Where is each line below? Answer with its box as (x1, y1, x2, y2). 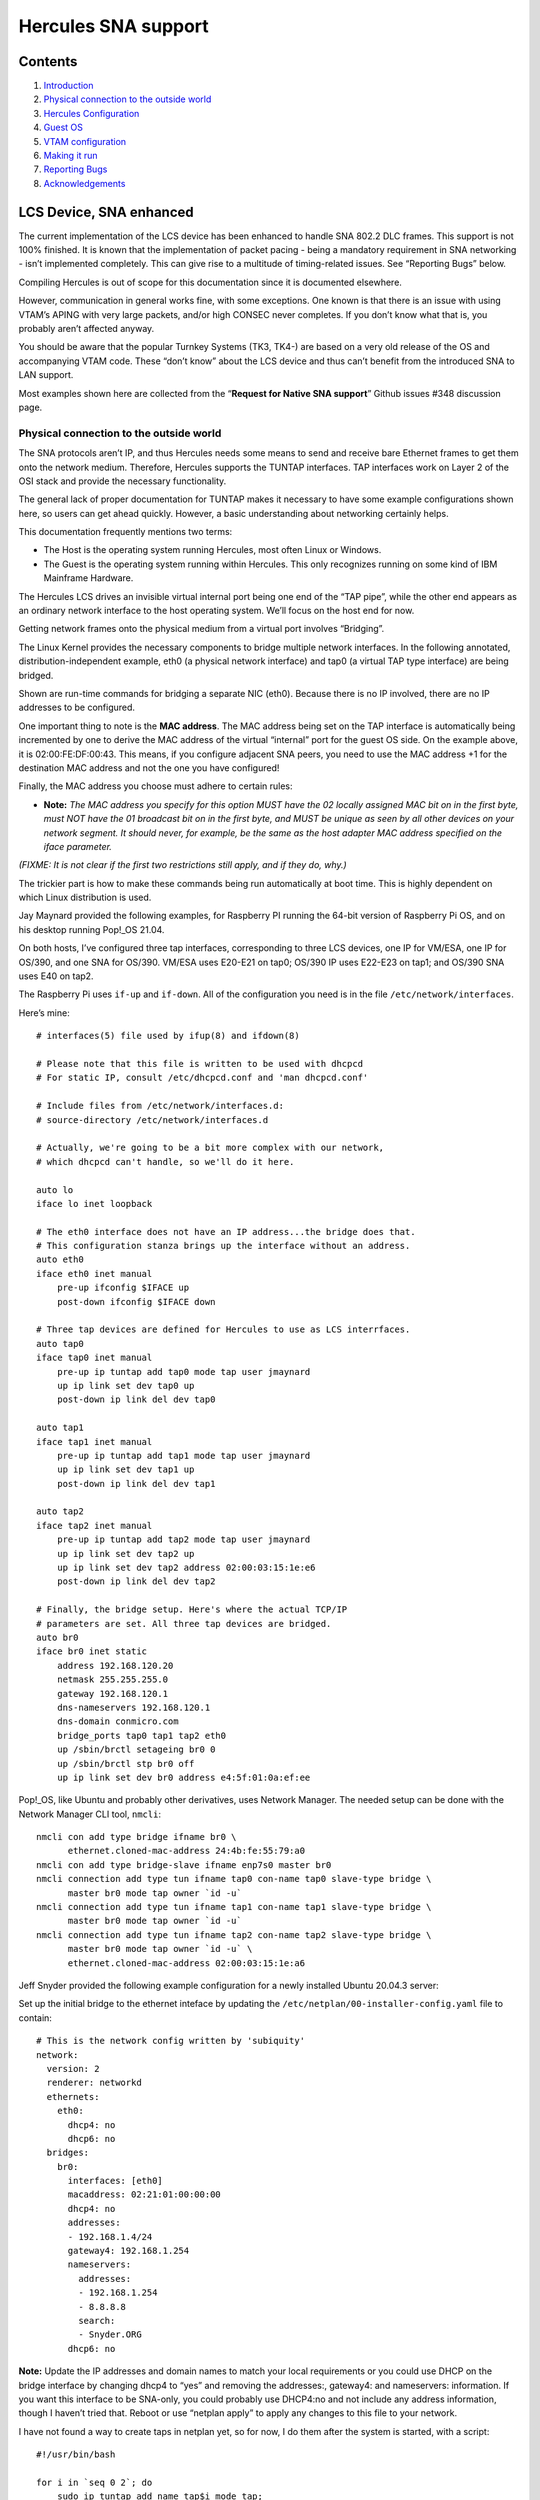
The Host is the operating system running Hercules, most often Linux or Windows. (43, 544, 382, 556)
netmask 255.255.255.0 (56, 1674, 169, 1685)
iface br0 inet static (36, 1646, 148, 1657)
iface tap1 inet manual (36, 1436, 153, 1447)
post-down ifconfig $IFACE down (56, 1296, 216, 1307)
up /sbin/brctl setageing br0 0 (56, 1744, 216, 1755)
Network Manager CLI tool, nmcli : (18, 1808, 162, 1820)
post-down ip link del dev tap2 (56, 1576, 216, 1587)
